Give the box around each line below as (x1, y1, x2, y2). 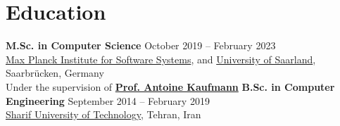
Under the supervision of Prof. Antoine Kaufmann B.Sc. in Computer (6, 79, 335, 94)
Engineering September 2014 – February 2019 (6, 93, 210, 108)
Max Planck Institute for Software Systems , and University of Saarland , (6, 51, 316, 66)
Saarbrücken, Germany (6, 65, 104, 80)
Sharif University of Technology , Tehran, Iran (6, 107, 201, 122)
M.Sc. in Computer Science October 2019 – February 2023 (6, 38, 276, 53)
